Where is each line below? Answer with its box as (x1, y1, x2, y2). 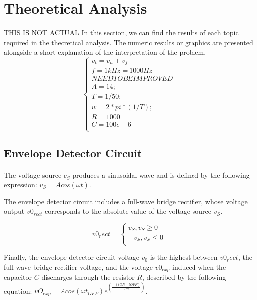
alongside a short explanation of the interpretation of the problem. (4, 47, 206, 57)
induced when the (172, 261, 226, 272)
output (4, 206, 25, 216)
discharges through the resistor (41, 272, 135, 282)
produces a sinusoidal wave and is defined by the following (72, 170, 250, 180)
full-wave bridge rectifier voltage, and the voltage (4, 261, 153, 272)
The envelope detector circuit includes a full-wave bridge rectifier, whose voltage (4, 196, 248, 206)
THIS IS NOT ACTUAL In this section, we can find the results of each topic (4, 27, 239, 37)
